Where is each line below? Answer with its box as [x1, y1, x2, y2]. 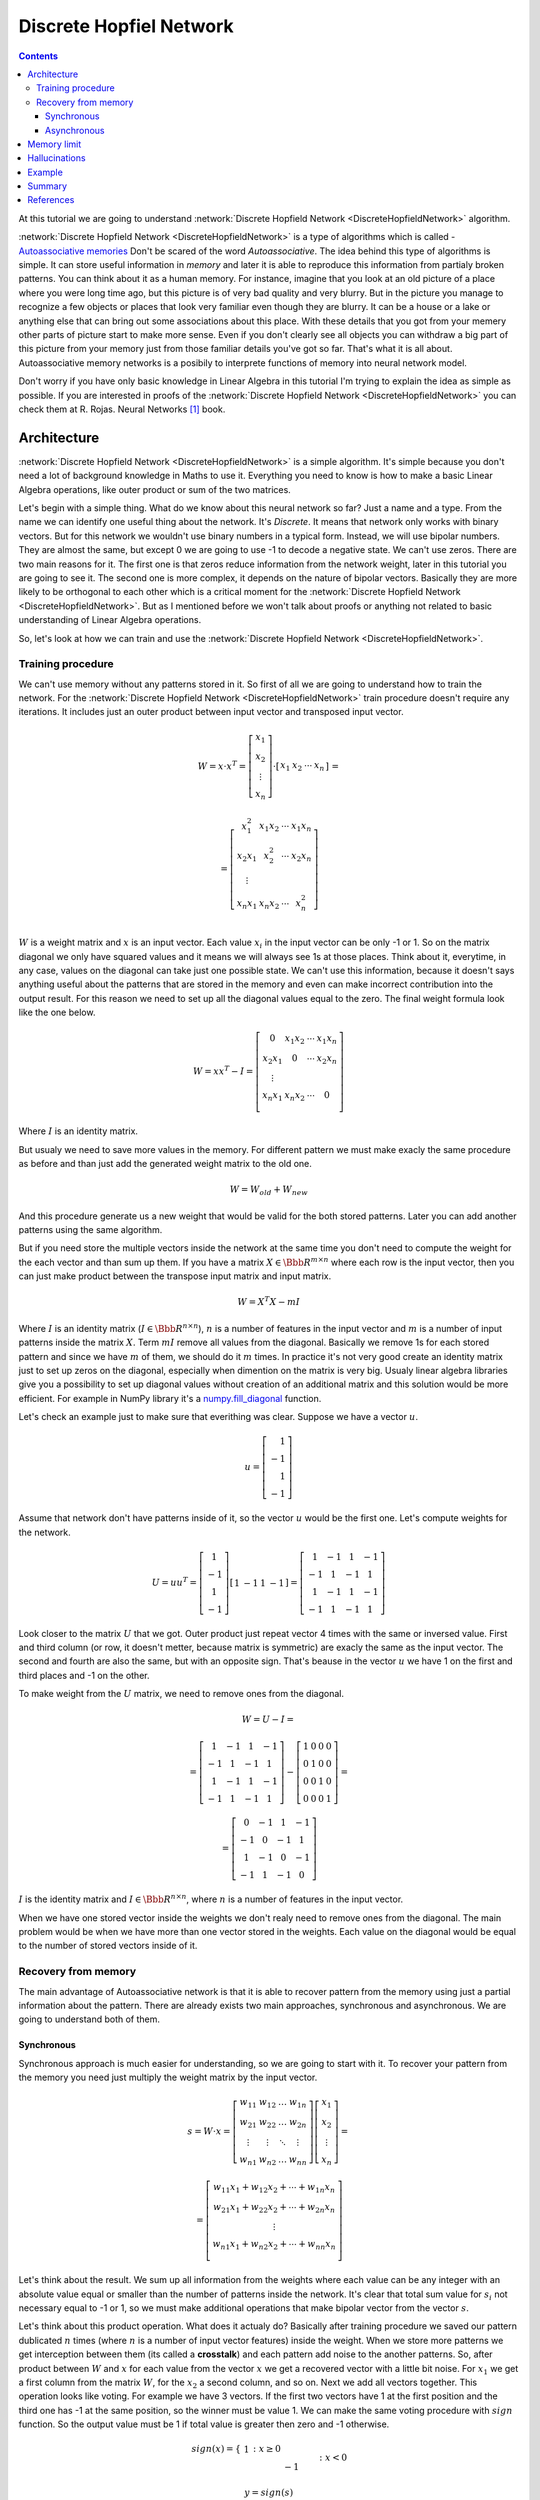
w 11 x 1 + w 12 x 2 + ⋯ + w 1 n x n [213, 2181, 336, 2195]
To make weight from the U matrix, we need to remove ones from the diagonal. [18, 1688, 345, 1700]
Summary [27, 180, 68, 192]
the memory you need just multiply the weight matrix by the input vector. [18, 2071, 318, 2084]
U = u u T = [151, 1575, 198, 1588]
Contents [18, 50, 59, 62]
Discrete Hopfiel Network [18, 15, 234, 37]
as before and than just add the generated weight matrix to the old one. [18, 1157, 312, 1169]
